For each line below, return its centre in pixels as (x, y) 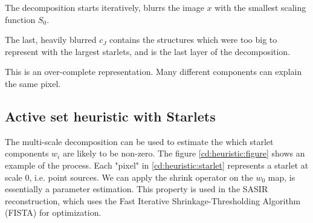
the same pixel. (33, 83)
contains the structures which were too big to (193, 40)
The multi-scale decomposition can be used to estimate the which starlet (139, 141)
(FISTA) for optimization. (53, 212)
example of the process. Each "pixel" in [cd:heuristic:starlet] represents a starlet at (157, 165)
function (20, 19)
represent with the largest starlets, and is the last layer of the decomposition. (148, 51)
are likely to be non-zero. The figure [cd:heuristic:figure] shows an (184, 153)
